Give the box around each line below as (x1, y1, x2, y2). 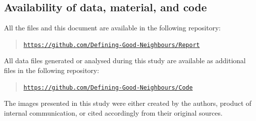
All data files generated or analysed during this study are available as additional (4, 55, 246, 66)
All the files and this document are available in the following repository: (4, 23, 221, 33)
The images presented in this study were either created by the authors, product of (4, 98, 252, 108)
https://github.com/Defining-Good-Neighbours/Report (23, 41, 200, 48)
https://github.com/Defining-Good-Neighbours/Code (23, 84, 193, 91)
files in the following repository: (4, 65, 99, 75)
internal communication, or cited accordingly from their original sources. (4, 107, 223, 118)
